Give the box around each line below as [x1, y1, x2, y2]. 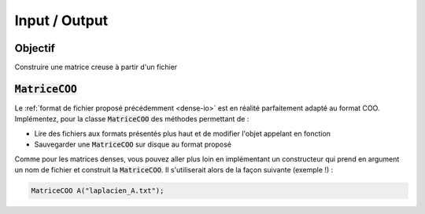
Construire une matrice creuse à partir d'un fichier [14, 63, 178, 72]
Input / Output [14, 12, 109, 29]
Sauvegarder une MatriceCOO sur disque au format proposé [34, 140, 232, 149]
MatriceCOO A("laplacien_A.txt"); [31, 186, 164, 195]
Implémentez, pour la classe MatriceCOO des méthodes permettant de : [14, 114, 249, 124]
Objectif [14, 42, 55, 55]
